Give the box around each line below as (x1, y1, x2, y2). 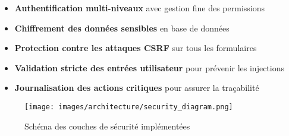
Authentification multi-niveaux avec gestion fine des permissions (14, 2, 265, 14)
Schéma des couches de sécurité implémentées (24, 119, 190, 132)
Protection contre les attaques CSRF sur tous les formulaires (14, 42, 257, 54)
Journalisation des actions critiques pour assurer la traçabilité (14, 81, 259, 94)
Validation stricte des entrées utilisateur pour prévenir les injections (14, 61, 285, 74)
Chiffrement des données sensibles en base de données (14, 21, 230, 34)
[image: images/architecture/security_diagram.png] (24, 102, 233, 111)
